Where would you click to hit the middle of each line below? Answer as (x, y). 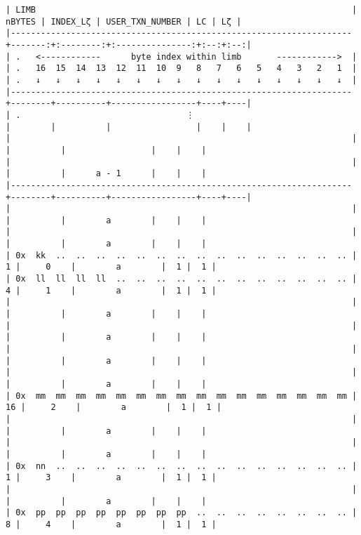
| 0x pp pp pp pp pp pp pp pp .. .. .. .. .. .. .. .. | (182, 513)
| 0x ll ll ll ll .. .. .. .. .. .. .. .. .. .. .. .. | (182, 279)
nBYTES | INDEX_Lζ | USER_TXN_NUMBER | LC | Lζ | (124, 21)
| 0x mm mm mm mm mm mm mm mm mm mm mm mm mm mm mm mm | (182, 396)
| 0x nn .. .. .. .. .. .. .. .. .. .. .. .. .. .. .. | (182, 466)
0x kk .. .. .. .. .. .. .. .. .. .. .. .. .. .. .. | (186, 255)
